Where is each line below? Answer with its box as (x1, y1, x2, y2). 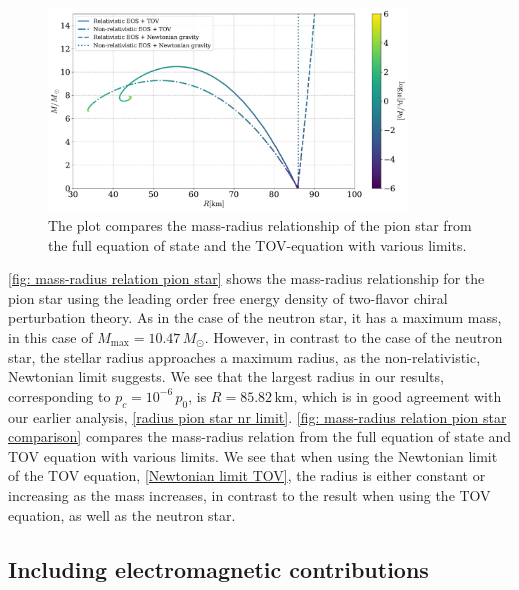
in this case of (8, 326, 93, 347)
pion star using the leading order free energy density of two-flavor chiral (8, 287, 448, 308)
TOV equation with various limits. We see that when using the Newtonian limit (8, 445, 498, 466)
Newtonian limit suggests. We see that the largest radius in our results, (8, 366, 444, 387)
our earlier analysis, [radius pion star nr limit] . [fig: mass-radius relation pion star (8, 406, 507, 427)
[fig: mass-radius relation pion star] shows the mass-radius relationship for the (8, 268, 485, 289)
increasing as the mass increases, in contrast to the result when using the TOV (8, 484, 491, 505)
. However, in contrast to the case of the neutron (204, 326, 503, 347)
